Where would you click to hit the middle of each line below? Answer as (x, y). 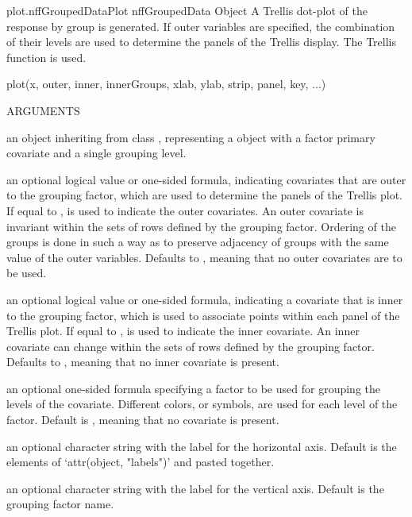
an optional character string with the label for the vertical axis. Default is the (195, 488)
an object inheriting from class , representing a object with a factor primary (191, 137)
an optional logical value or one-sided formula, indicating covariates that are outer (206, 179)
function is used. (46, 57)
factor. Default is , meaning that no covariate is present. (143, 420)
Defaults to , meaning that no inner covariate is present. (143, 362)
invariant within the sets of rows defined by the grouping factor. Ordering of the (201, 226)
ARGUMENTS (43, 110)
